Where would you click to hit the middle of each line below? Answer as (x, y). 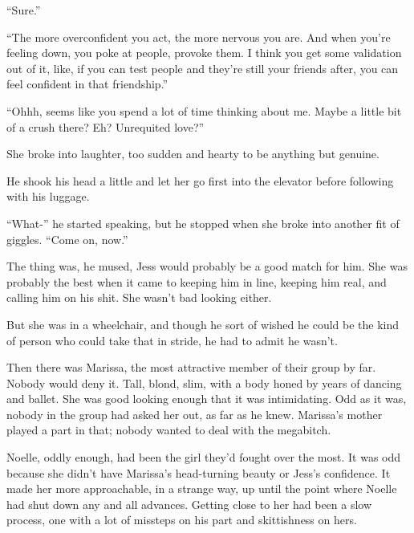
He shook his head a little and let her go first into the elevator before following (200, 180)
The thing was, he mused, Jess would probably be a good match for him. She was (207, 266)
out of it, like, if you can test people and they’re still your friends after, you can (203, 68)
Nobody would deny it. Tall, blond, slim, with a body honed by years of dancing (204, 382)
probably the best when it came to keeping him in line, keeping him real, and (197, 281)
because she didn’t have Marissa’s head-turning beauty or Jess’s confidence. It (199, 472)
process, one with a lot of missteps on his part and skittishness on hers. (182, 520)
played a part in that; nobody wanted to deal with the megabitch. (169, 430)
